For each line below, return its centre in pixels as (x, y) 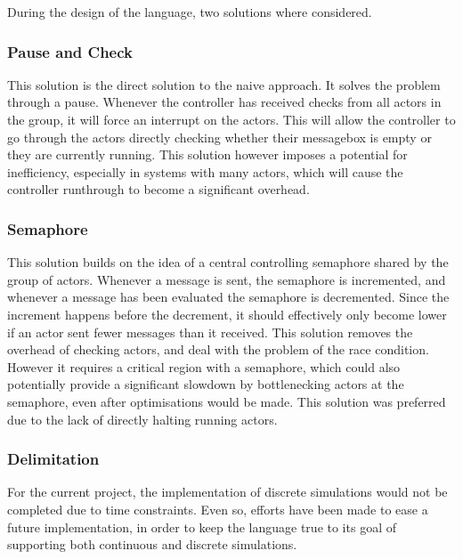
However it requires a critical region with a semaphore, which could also (204, 366)
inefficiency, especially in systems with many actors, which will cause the (205, 171)
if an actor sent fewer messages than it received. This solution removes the (210, 332)
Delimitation (53, 459)
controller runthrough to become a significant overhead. (158, 189)
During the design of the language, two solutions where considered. (190, 12)
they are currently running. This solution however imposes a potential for (207, 154)
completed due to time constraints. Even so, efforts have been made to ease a (218, 509)
